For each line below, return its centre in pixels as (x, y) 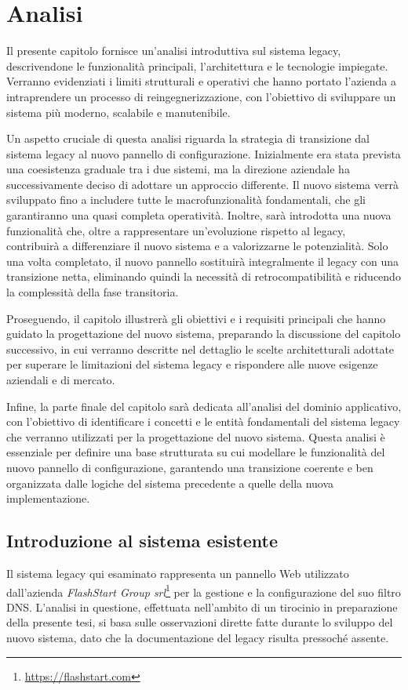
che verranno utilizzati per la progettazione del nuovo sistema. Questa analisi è (196, 436)
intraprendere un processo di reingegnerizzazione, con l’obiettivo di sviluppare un (201, 96)
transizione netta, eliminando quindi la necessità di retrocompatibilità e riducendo (204, 276)
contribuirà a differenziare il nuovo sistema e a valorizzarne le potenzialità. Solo (197, 246)
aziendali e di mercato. (61, 379)
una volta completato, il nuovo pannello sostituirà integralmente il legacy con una (202, 261)
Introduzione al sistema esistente (142, 541)
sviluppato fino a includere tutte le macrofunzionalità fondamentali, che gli (186, 200)
